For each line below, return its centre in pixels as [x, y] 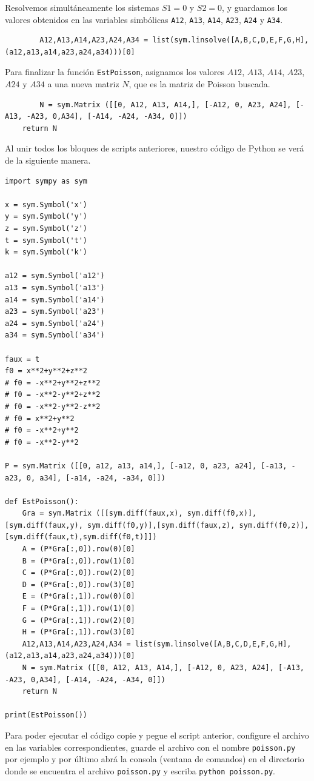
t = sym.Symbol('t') [46, 240]
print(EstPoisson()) [46, 715]
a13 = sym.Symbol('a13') [55, 288]
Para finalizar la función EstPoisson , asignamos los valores [115, 72]
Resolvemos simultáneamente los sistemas [82, 7]
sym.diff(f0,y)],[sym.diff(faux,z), [161, 525]
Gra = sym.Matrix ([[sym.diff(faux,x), [102, 513]
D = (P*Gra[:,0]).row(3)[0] [78, 584]
